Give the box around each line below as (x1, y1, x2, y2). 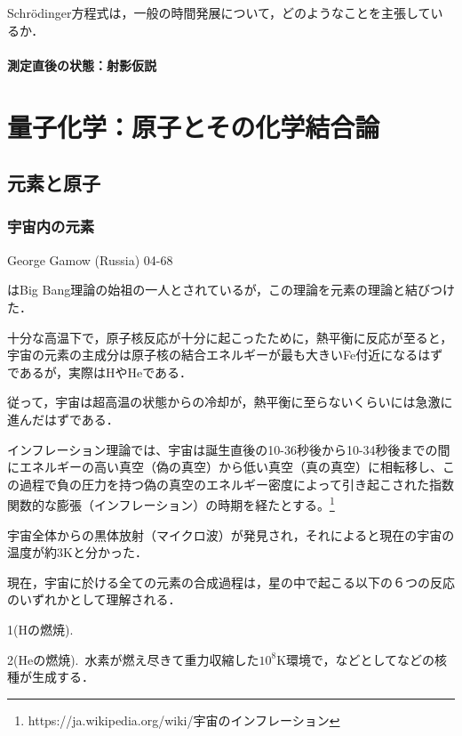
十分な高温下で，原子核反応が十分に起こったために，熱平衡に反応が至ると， (7, 328, 453, 346)
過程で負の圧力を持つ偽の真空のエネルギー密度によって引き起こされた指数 (19, 474, 454, 493)
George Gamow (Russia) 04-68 (7, 250, 173, 269)
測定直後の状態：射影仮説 (7, 55, 156, 74)
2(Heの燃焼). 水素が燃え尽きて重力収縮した (7, 650, 259, 668)
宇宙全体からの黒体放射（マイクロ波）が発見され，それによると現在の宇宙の (7, 525, 455, 544)
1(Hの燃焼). (7, 619, 74, 638)
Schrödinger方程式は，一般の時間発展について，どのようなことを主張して (7, 4, 431, 21)
